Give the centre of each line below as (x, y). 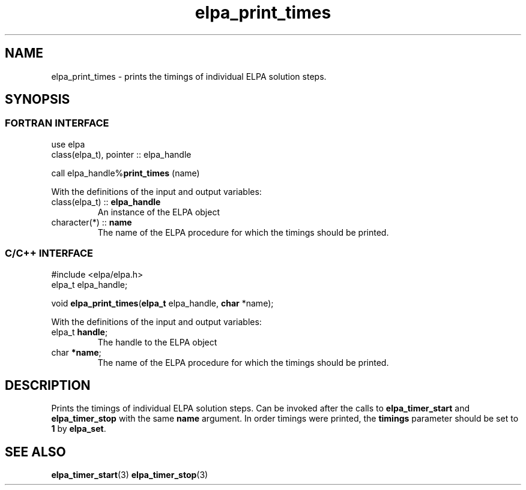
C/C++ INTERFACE (49, 253)
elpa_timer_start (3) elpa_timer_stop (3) (130, 475)
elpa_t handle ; (80, 332)
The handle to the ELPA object (157, 342)
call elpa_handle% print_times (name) (125, 173)
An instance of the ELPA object (159, 212)
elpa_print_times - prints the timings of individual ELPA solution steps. (189, 76)
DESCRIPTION (48, 385)
